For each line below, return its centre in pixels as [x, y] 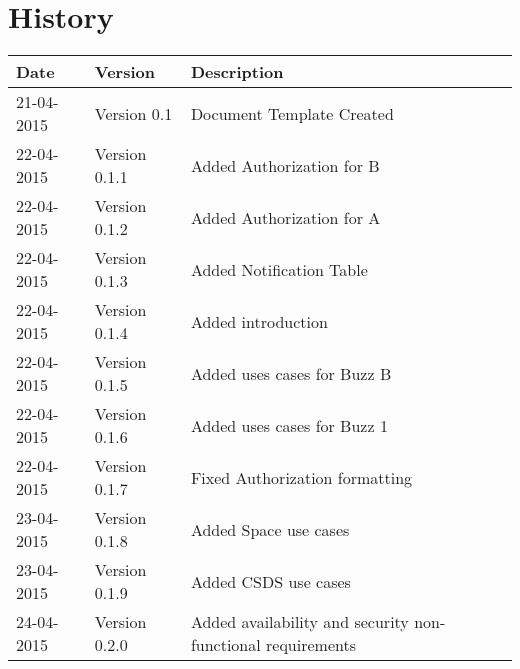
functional [225, 645]
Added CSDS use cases [270, 581]
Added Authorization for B [285, 165]
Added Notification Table [279, 269]
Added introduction [259, 321]
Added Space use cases [270, 529]
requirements [311, 645]
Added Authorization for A [285, 217]
